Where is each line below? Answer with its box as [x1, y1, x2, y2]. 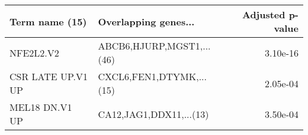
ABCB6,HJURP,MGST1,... [98, 39, 211, 52]
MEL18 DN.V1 [9, 100, 72, 114]
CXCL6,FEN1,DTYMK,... [98, 70, 207, 83]
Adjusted [242, 8, 285, 21]
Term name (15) [9, 14, 87, 28]
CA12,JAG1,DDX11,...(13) [98, 107, 209, 121]
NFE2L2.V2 [9, 45, 59, 60]
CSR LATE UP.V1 [9, 70, 88, 83]
